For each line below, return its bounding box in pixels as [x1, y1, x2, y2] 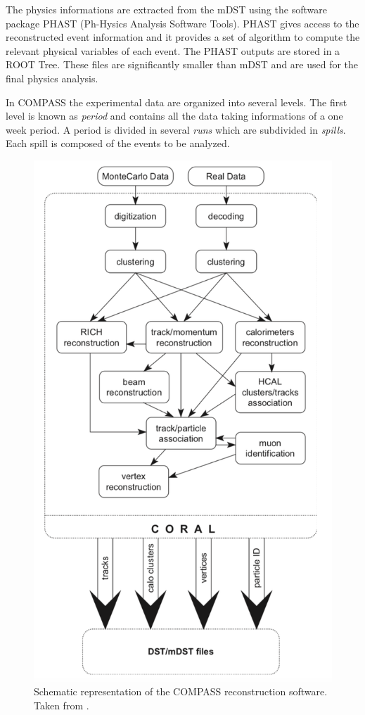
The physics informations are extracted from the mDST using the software [6, 2, 327, 16]
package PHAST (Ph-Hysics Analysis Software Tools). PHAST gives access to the [6, 15, 359, 30]
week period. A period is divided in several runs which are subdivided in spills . [6, 122, 346, 137]
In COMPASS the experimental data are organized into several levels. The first [6, 94, 347, 109]
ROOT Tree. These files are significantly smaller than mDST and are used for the [6, 57, 359, 72]
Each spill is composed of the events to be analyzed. [6, 136, 230, 151]
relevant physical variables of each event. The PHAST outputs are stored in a [6, 43, 340, 58]
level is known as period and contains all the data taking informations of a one [6, 108, 343, 123]
